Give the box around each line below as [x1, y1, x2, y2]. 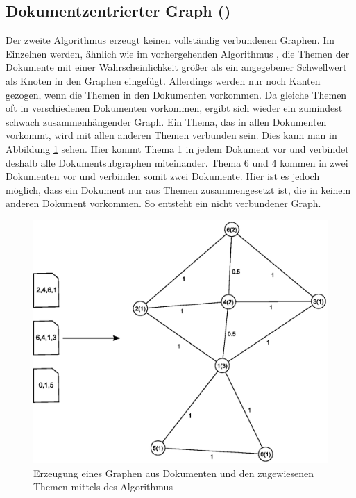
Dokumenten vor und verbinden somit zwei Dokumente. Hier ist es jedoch [6, 169, 320, 183]
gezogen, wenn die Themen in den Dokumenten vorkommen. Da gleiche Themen [6, 87, 347, 101]
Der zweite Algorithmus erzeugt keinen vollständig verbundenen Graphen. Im [6, 33, 334, 47]
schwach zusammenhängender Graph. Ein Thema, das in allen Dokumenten [6, 114, 327, 128]
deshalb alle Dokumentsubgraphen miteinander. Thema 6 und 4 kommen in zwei [6, 155, 348, 169]
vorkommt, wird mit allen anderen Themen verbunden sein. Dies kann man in [6, 128, 337, 142]
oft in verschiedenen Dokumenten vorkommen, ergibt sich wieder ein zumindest [6, 101, 343, 115]
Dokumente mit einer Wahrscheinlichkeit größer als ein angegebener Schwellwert [6, 60, 347, 74]
